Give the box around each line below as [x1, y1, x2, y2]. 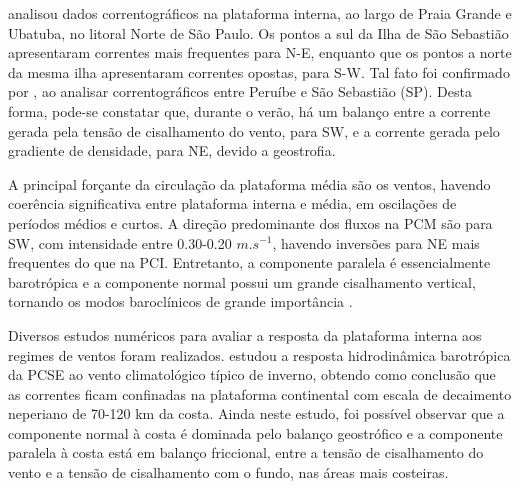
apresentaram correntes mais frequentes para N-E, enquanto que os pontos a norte [8, 42, 512, 63]
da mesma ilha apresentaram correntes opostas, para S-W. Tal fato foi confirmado [8, 61, 510, 82]
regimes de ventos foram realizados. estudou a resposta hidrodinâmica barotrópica [8, 344, 511, 365]
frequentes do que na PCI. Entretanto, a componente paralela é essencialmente [8, 252, 491, 273]
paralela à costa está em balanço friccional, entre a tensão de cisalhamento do [8, 442, 484, 463]
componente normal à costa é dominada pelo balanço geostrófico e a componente [8, 422, 503, 443]
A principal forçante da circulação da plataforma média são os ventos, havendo [8, 173, 491, 194]
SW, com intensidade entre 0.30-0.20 [8, 232, 232, 253]
